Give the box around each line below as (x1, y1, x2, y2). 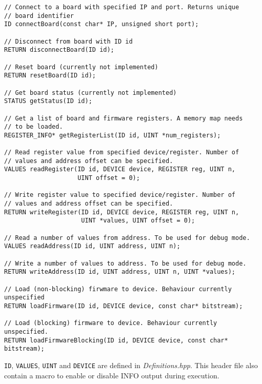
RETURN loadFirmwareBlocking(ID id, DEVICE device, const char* (4, 336, 228, 344)
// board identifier (4, 12, 74, 19)
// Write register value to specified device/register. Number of (4, 191, 236, 199)
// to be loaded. (4, 123, 63, 131)
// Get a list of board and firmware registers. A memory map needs (4, 114, 243, 122)
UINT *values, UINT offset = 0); (81, 217, 195, 225)
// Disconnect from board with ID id (4, 37, 133, 45)
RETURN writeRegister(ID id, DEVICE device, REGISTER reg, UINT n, (4, 208, 239, 216)
